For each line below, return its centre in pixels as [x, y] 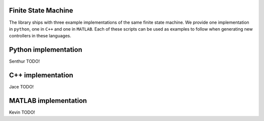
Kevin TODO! [22, 112]
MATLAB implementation [48, 100]
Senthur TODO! [24, 61]
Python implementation [46, 50]
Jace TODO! [22, 87]
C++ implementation [41, 75]
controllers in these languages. [40, 36]
